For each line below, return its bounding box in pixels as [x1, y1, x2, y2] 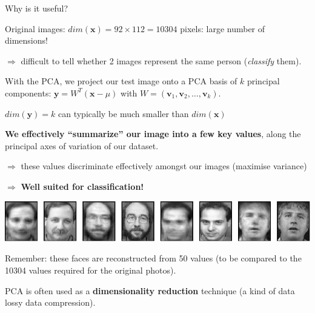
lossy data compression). [5, 296, 96, 309]
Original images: [5, 22, 65, 35]
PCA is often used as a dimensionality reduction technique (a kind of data [5, 284, 295, 297]
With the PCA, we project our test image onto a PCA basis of [5, 75, 237, 87]
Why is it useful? [5, 2, 68, 14]
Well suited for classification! [21, 180, 144, 192]
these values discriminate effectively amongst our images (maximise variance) [21, 160, 307, 172]
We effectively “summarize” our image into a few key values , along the [5, 127, 301, 140]
